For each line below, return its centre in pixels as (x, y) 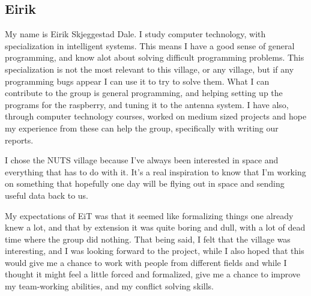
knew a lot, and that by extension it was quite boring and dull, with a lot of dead (155, 227)
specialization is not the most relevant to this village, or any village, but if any (149, 69)
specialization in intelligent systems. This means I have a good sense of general (150, 45)
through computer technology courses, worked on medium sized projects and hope (156, 116)
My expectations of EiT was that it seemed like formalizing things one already (149, 215)
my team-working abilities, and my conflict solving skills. (110, 286)
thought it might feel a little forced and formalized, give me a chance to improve (153, 274)
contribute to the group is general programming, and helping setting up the (144, 93)
